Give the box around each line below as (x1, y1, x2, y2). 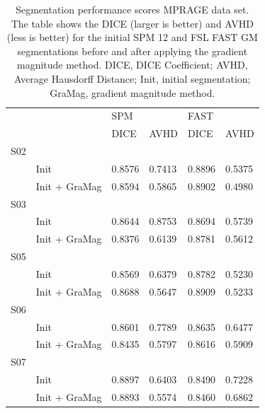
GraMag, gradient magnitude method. (50, 85, 215, 100)
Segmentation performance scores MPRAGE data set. (16, 2, 249, 16)
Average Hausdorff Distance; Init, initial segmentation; (14, 71, 251, 86)
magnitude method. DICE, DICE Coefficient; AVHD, (16, 57, 248, 72)
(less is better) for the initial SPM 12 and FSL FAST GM (6, 30, 258, 45)
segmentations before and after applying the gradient (17, 43, 248, 58)
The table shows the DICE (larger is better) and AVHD (11, 16, 254, 30)
